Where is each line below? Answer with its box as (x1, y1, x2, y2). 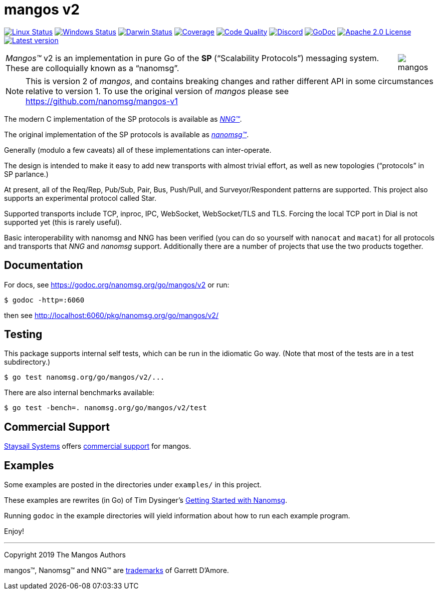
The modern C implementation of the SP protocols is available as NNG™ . (4, 114, 242, 123)
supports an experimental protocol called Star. (4, 193, 157, 202)
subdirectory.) (4, 358, 51, 367)
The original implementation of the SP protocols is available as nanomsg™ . (4, 130, 249, 139)
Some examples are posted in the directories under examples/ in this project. (4, 480, 262, 489)
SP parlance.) (4, 169, 49, 178)
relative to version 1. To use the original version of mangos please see (26, 86, 289, 96)
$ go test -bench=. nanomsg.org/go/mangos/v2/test (4, 404, 207, 412)
